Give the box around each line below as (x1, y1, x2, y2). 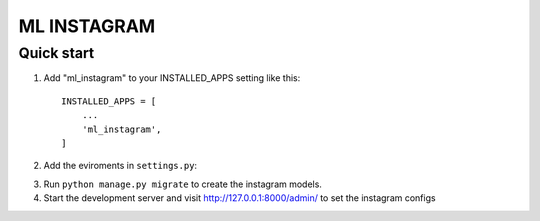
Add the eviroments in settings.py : (43, 160, 198, 172)
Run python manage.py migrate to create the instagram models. (43, 178, 322, 190)
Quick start (18, 44, 95, 62)
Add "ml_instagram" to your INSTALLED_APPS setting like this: (43, 72, 301, 84)
